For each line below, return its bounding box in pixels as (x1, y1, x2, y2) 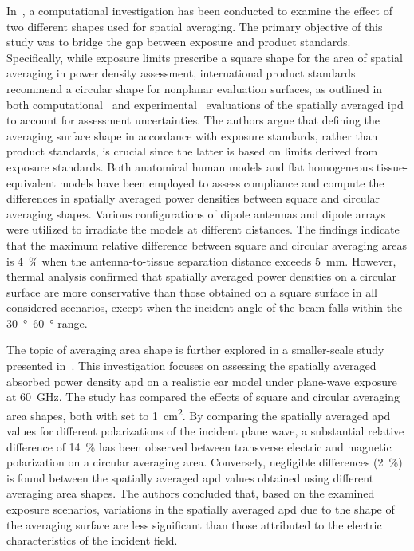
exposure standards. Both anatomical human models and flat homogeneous (6, 158, 373, 175)
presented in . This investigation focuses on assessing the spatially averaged (6, 357, 377, 374)
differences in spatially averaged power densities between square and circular (6, 190, 380, 207)
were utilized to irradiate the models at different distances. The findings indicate (6, 221, 400, 238)
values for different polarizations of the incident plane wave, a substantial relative (6, 423, 404, 439)
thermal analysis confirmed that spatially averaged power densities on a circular (6, 268, 397, 285)
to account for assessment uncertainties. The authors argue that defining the (6, 112, 380, 128)
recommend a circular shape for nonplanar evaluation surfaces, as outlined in (6, 80, 383, 96)
